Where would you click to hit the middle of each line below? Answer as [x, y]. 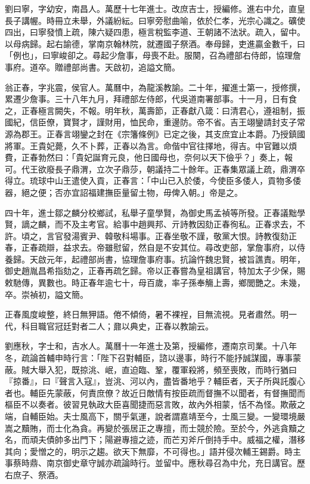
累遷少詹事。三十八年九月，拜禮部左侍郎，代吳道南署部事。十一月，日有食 [151, 99]
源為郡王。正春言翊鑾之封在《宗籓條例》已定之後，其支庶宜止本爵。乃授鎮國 [155, 133]
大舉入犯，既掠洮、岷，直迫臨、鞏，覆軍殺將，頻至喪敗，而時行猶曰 [163, 369]
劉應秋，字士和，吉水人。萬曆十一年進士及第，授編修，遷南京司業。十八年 [151, 346]
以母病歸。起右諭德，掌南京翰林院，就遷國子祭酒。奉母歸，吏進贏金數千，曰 [155, 43]
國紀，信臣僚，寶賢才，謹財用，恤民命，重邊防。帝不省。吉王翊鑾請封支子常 [155, 122]
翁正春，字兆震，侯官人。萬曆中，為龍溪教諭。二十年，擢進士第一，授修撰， [155, 87]
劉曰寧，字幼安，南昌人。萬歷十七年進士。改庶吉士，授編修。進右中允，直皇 [155, 8]
